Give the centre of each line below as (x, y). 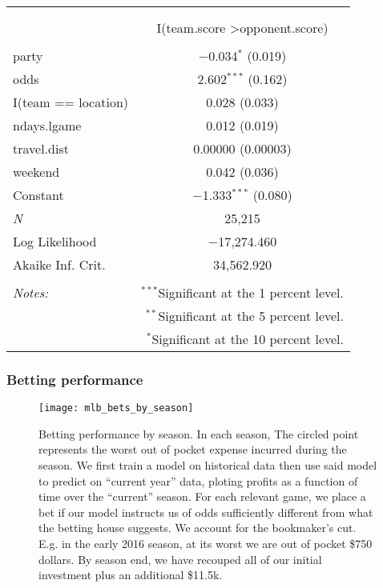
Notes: (31, 292)
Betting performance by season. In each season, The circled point (199, 433)
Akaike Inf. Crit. (59, 264)
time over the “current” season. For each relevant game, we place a (202, 496)
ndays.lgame (47, 125)
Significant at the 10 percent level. (248, 339)
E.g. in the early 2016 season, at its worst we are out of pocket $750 (206, 544)
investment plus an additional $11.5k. (131, 575)
